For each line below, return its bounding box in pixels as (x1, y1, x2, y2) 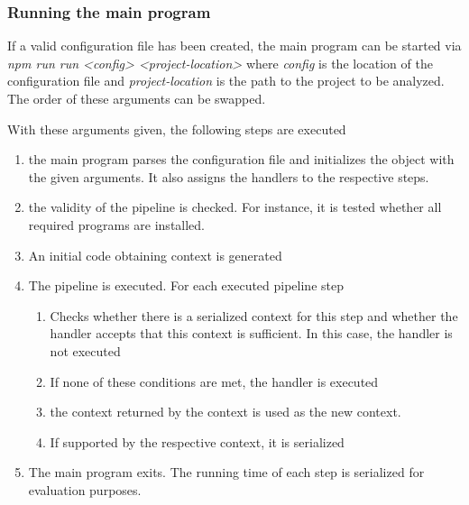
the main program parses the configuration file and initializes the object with (28, 150, 455, 169)
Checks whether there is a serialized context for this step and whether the (50, 306, 458, 325)
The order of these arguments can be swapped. (7, 89, 266, 107)
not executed (50, 341, 121, 360)
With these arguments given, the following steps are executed (7, 119, 346, 138)
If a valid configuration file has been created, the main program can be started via (7, 36, 462, 55)
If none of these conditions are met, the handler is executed (50, 372, 379, 390)
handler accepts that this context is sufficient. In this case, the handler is (50, 324, 453, 343)
